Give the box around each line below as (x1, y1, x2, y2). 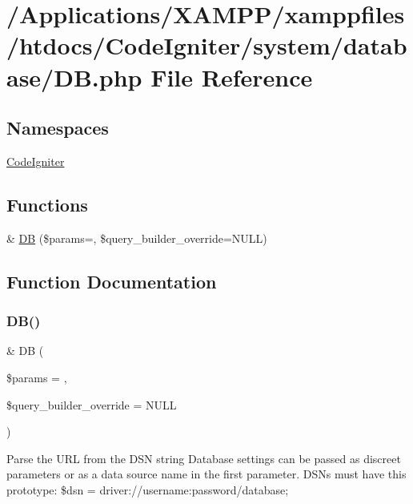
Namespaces (6, 115, 109, 140)
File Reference (150, 60, 313, 93)
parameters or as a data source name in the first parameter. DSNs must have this (6, 466, 407, 482)
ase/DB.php (6, 60, 142, 93)
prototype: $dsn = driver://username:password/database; (6, 481, 289, 498)
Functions (6, 192, 88, 216)
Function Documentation (6, 268, 217, 293)
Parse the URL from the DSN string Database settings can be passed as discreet (6, 450, 401, 466)
